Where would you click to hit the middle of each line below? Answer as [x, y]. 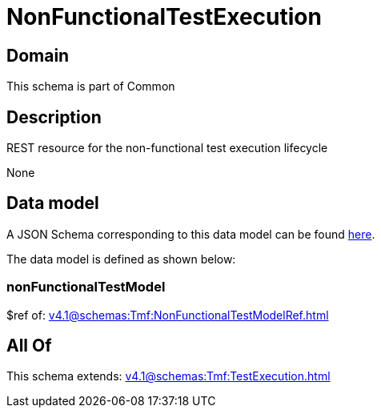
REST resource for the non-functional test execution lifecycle [167, 148]
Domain [38, 55]
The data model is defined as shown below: [121, 259]
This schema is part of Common [91, 86]
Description [54, 117]
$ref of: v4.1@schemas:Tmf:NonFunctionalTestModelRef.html [168, 315]
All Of [29, 346]
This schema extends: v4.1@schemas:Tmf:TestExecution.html [168, 376]
